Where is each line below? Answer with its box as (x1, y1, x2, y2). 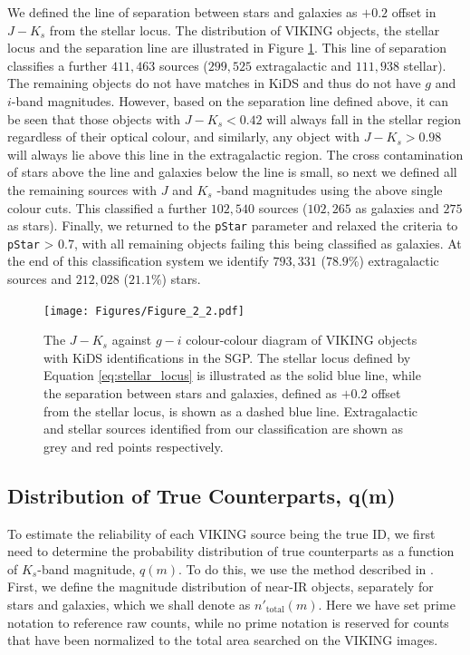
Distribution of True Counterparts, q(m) (7, 481, 396, 509)
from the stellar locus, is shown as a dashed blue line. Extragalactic (43, 401, 417, 420)
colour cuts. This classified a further (7, 198, 207, 217)
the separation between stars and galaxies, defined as (43, 384, 338, 403)
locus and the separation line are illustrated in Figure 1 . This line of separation (7, 38, 446, 57)
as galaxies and (355, 198, 439, 217)
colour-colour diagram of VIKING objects (186, 330, 417, 349)
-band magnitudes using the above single (216, 180, 443, 199)
